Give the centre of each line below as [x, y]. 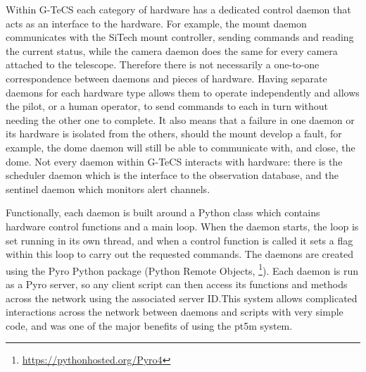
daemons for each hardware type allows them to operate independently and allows [183, 92]
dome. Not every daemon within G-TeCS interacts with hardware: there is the [174, 161]
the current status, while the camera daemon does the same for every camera [172, 50]
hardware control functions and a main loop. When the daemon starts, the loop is [182, 226]
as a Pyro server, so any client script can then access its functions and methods [177, 284]
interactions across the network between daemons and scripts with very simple [175, 312]
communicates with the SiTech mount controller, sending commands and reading [180, 37]
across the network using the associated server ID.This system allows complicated [182, 298]
